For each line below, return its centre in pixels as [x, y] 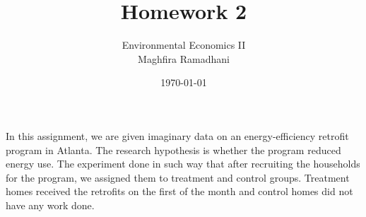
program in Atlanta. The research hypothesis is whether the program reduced [173, 149]
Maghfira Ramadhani [184, 58]
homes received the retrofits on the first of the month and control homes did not [179, 191]
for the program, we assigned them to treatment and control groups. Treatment [178, 177]
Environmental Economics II [184, 45]
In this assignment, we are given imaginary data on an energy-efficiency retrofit [177, 135]
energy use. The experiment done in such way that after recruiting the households [183, 164]
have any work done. [50, 205]
